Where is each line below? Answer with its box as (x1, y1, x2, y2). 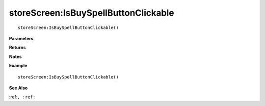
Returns (9, 45, 26, 51)
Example (9, 63, 27, 69)
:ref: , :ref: (9, 94, 36, 100)
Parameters (9, 35, 34, 41)
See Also (9, 85, 28, 91)
